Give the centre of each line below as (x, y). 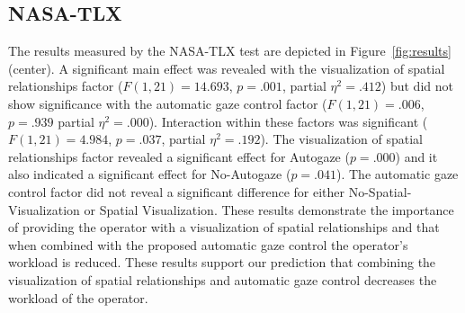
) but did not (417, 86)
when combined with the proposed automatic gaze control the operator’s (208, 244)
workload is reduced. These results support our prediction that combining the (222, 262)
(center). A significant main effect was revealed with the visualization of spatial (227, 68)
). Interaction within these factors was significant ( (288, 121)
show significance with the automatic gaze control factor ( (168, 103)
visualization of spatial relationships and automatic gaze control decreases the (223, 279)
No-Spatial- (380, 191)
